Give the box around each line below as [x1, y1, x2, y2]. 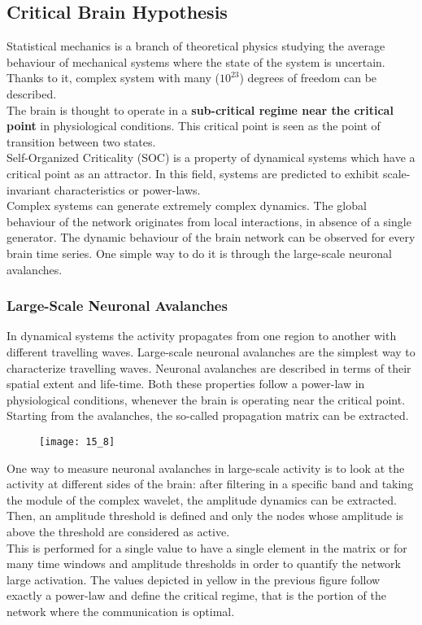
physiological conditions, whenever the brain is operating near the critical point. [7, 391, 406, 408]
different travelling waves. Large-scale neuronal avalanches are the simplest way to [7, 343, 415, 360]
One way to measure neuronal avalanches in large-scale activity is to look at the [7, 459, 405, 476]
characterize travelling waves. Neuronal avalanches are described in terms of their [7, 359, 411, 376]
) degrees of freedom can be [239, 69, 377, 86]
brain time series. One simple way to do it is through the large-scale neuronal [7, 244, 392, 261]
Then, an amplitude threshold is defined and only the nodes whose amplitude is [7, 507, 404, 524]
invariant [7, 181, 51, 198]
